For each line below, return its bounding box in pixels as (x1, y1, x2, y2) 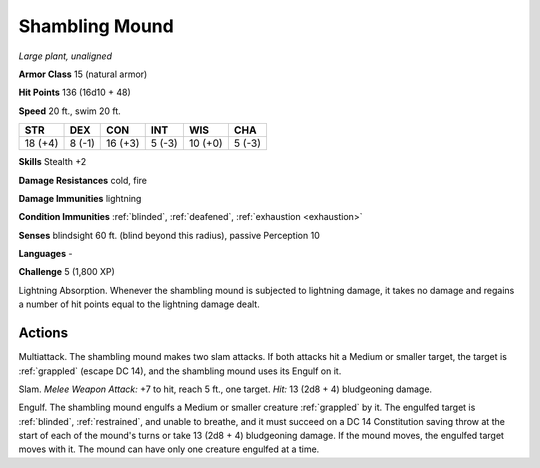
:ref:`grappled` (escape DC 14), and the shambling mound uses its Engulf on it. (18, 365, 342, 377)
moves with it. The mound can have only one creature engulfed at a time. (18, 443, 320, 455)
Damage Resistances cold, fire (18, 174, 147, 186)
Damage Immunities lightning (18, 192, 142, 204)
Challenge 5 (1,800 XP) (18, 266, 115, 278)
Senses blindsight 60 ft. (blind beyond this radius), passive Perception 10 (18, 229, 320, 241)
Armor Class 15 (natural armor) (18, 68, 148, 80)
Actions (18, 325, 69, 342)
